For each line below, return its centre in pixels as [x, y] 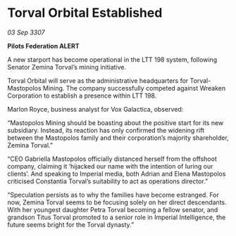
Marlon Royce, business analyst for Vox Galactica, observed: [95, 109]
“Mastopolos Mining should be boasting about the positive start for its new [116, 123]
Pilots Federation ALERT [43, 46]
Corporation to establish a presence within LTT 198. [82, 96]
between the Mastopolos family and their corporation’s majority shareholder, [118, 138]
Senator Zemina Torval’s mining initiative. [67, 67]
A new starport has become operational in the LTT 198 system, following [112, 59]
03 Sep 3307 [26, 32]
